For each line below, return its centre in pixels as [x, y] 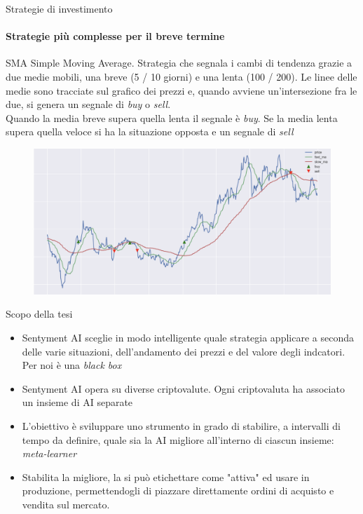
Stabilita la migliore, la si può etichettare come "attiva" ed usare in [166, 476]
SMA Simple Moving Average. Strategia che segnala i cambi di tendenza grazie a [179, 63]
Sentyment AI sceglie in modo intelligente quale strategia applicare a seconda [188, 337]
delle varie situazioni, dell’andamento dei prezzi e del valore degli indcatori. [184, 351]
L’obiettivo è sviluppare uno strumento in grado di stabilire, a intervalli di [181, 425]
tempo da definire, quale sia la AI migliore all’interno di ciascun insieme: [178, 439]
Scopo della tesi [39, 314]
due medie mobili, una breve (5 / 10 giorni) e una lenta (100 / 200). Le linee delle [181, 76]
